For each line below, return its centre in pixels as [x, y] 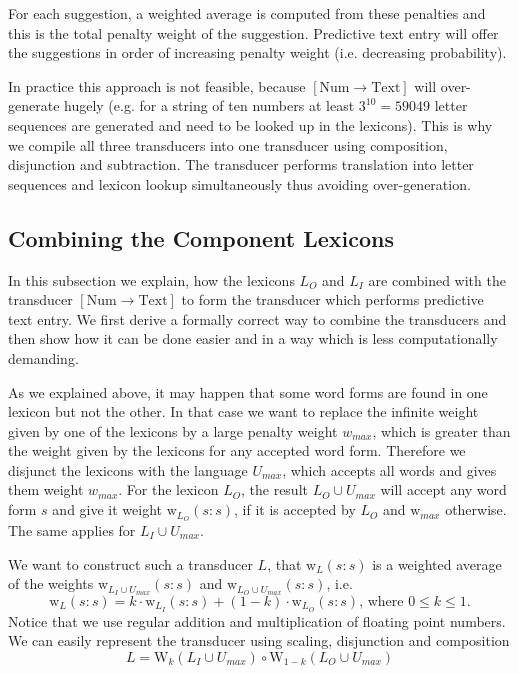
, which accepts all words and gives [389, 469]
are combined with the [437, 279]
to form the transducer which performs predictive [332, 299]
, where [381, 601]
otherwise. [476, 509]
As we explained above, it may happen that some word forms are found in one [248, 391]
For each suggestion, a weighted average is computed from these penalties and [247, 13]
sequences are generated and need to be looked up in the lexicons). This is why [250, 124]
